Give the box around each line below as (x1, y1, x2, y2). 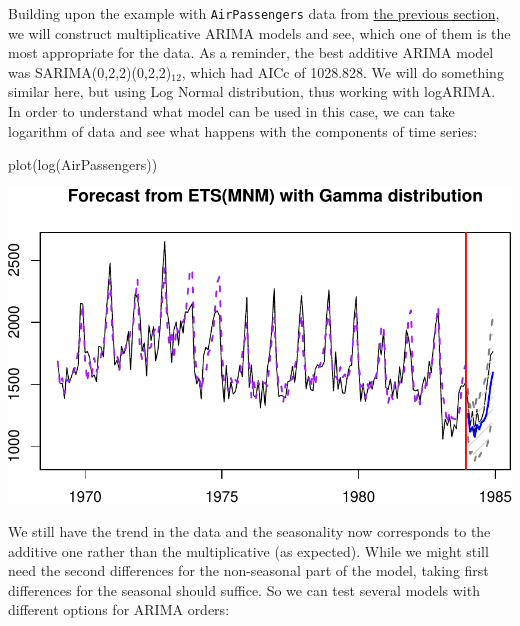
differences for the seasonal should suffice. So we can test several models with (8, 579, 480, 600)
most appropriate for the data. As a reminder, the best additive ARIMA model (8, 42, 494, 63)
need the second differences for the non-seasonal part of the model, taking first (8, 560, 489, 581)
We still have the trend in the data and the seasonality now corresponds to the (8, 520, 491, 541)
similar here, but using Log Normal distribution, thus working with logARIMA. (8, 81, 496, 102)
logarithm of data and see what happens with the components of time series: (8, 120, 478, 141)
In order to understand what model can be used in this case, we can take (8, 101, 455, 122)
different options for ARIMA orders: (8, 599, 230, 620)
